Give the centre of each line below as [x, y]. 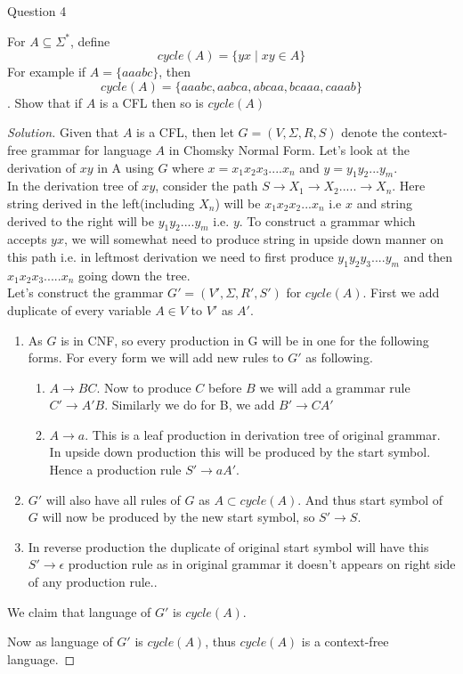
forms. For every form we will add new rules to [156, 357]
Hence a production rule [115, 470]
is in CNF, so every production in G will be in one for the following [245, 340]
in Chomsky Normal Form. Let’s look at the [289, 149]
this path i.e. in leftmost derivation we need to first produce [171, 256]
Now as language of [60, 642]
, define [90, 41]
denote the [370, 132]
